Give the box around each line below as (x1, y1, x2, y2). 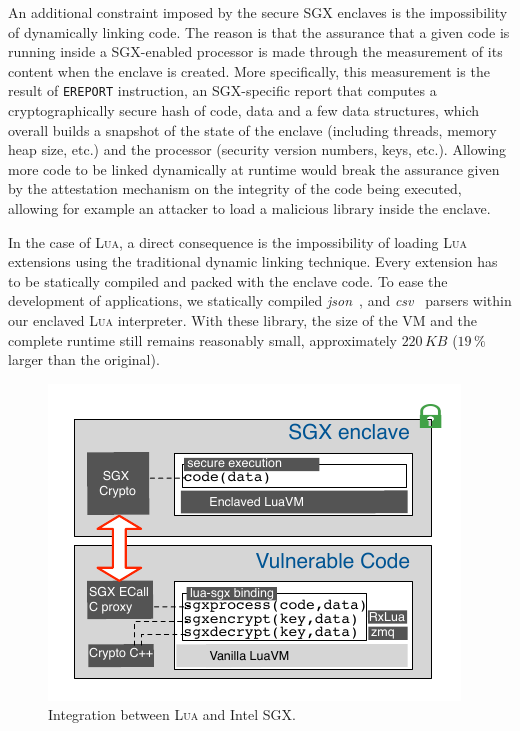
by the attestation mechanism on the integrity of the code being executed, (8, 178, 462, 199)
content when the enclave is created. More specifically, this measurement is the (8, 60, 490, 81)
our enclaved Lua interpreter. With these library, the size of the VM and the (8, 309, 478, 330)
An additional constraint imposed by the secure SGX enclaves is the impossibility (8, 2, 508, 22)
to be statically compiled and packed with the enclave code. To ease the (8, 270, 448, 291)
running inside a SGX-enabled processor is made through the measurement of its (8, 41, 503, 62)
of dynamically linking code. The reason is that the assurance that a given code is (8, 21, 510, 42)
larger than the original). (8, 349, 160, 370)
